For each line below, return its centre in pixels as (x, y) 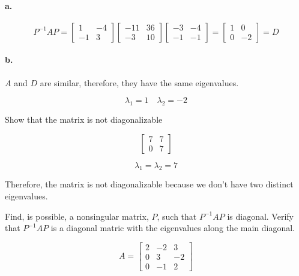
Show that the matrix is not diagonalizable (84, 119)
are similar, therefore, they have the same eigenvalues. (139, 82)
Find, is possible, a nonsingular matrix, (77, 216)
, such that (177, 216)
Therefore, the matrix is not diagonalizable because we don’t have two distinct (149, 184)
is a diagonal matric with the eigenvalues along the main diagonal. (173, 228)
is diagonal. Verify (260, 216)
